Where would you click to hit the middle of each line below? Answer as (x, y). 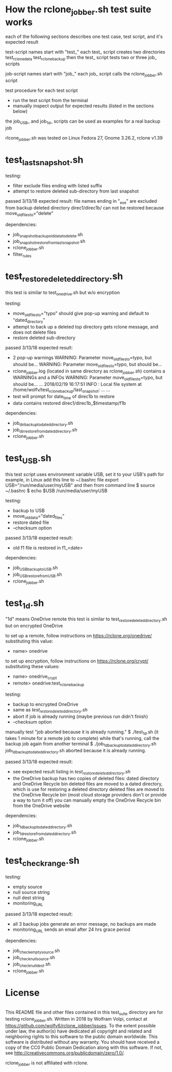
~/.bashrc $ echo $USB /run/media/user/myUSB (56, 491)
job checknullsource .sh (34, 958)
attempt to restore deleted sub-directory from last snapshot (76, 191)
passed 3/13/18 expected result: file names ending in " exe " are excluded (81, 202)
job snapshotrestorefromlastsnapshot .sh (49, 241)
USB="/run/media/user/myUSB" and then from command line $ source (80, 485)
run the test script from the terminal (50, 101)
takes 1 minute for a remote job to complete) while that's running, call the (82, 738)
